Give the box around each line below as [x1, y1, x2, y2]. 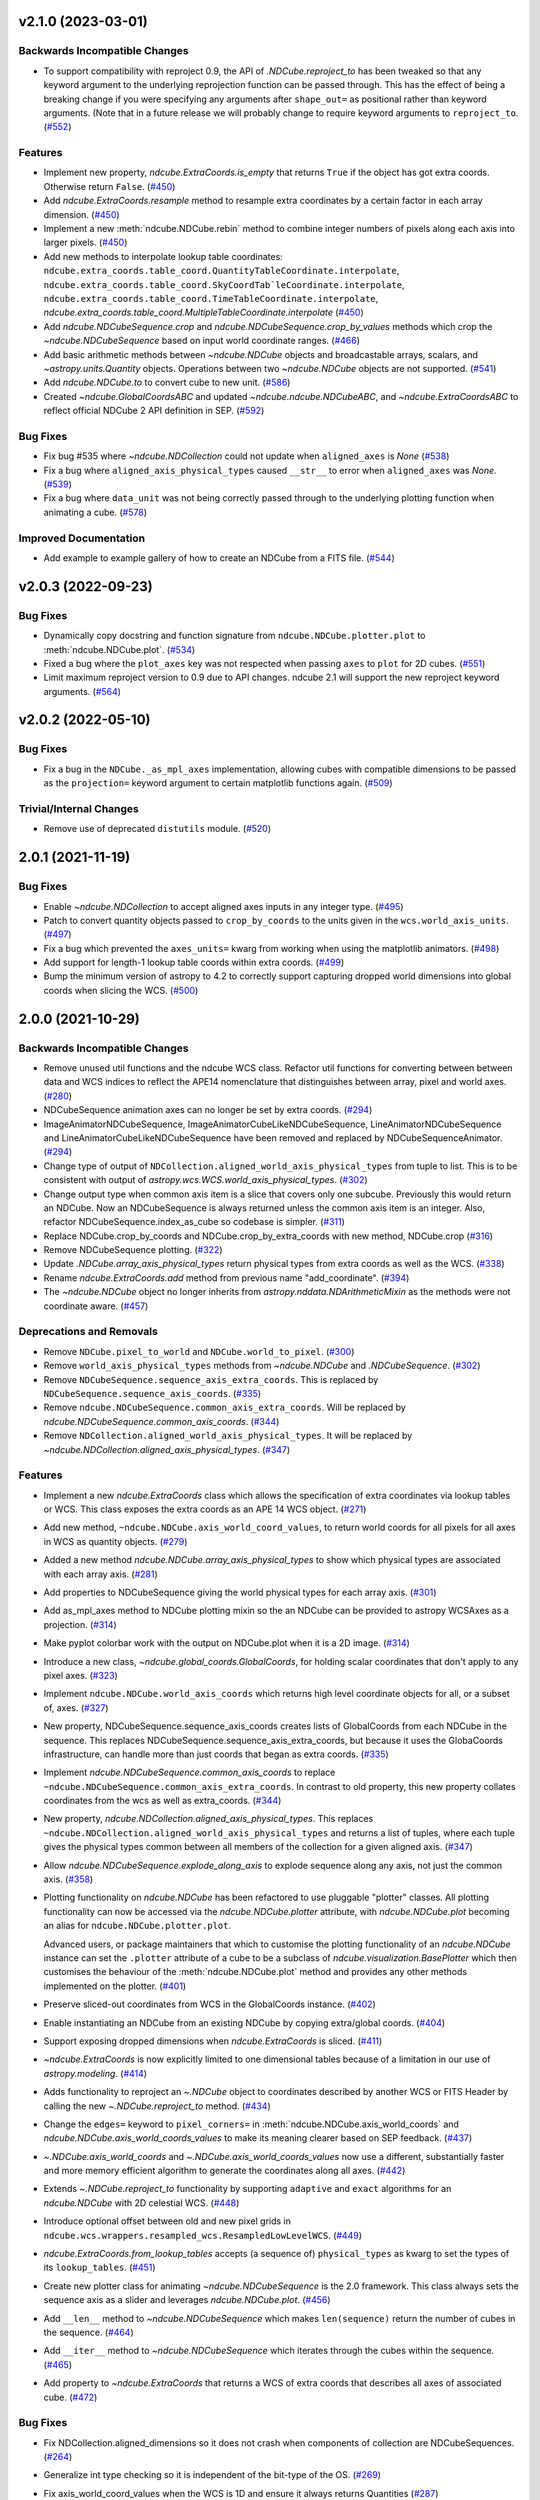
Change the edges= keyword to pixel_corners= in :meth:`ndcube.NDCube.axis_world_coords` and [43, 2118, 460, 2130]
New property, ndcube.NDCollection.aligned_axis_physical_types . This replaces [43, 1813, 374, 1825]
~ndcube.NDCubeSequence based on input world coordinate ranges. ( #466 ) [43, 335, 360, 347]
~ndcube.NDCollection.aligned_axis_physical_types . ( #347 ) [43, 1443, 291, 1455]
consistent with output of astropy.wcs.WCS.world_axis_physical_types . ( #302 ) [43, 1174, 369, 1186]
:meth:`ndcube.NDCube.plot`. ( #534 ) [43, 643, 196, 655]
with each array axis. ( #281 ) [43, 1568, 159, 1580]
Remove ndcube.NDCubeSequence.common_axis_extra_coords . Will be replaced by [43, 1401, 407, 1414]
